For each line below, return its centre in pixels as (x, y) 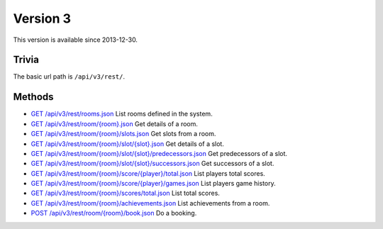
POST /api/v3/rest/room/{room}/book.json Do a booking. (114, 213)
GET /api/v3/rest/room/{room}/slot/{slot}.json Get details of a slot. (128, 144)
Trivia (26, 60)
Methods (33, 97)
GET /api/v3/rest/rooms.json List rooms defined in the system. (122, 114)
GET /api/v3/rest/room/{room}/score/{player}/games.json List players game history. (153, 184)
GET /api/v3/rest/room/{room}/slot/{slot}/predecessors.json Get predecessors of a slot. (159, 153)
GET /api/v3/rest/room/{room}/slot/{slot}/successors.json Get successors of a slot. (152, 164)
